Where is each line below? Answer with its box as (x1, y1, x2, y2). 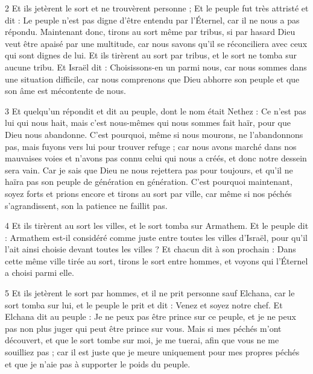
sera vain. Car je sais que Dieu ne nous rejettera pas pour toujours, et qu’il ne (5, 163, 293, 176)
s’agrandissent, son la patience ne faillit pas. (5, 199, 168, 211)
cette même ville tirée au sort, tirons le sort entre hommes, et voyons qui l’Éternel (5, 254, 308, 267)
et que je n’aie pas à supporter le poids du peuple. (5, 357, 191, 370)
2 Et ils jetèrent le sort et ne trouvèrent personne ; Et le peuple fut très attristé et (5, 2, 309, 14)
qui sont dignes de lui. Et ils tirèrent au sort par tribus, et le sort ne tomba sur (5, 49, 297, 61)
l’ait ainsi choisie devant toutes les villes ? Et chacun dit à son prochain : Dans (5, 243, 296, 255)
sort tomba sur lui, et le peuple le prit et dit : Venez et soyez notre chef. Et (5, 298, 283, 311)
